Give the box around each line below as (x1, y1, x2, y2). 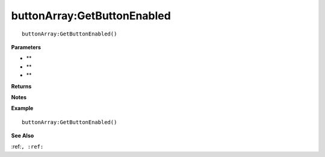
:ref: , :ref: (11, 143, 44, 150)
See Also (11, 132, 34, 140)
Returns (11, 82, 32, 90)
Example (11, 105, 34, 112)
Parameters (11, 43, 42, 51)
